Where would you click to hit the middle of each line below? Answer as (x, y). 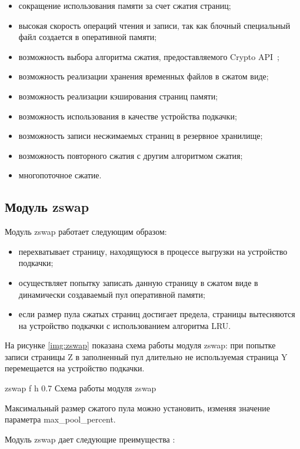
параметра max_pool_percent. (60, 419)
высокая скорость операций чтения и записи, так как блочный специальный (154, 25)
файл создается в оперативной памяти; (88, 37)
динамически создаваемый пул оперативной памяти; (112, 294)
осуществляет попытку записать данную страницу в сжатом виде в (138, 282)
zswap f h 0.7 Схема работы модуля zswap (81, 388)
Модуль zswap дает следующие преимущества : (90, 439)
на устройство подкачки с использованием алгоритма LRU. (125, 325)
